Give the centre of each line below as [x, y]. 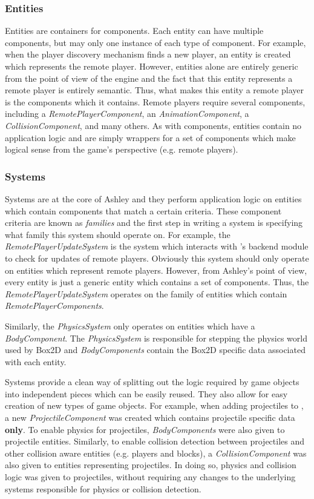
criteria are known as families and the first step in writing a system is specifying [154, 223]
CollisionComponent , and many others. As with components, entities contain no [153, 125]
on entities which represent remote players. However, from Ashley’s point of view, [156, 270]
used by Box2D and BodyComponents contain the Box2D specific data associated [155, 350]
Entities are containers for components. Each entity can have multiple [134, 31]
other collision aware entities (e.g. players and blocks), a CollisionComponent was [156, 453]
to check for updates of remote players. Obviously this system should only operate [157, 258]
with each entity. [36, 361]
